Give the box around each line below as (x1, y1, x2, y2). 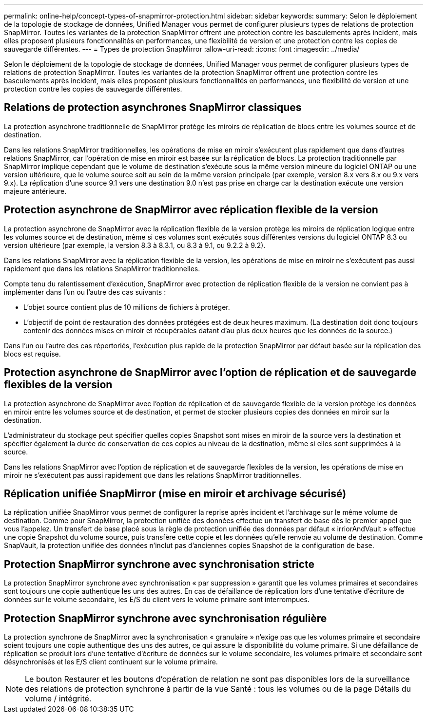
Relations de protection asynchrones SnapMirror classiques (4, 101, 302, 114)
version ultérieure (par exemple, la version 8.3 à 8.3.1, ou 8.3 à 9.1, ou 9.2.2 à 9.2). (4, 241, 266, 249)
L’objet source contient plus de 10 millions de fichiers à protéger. (23, 302, 230, 311)
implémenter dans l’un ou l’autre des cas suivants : (4, 287, 166, 296)
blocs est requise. (4, 349, 61, 358)
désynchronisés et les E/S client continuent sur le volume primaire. (4, 658, 218, 666)
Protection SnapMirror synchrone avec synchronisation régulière (4, 612, 327, 624)
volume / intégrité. (25, 694, 92, 704)
